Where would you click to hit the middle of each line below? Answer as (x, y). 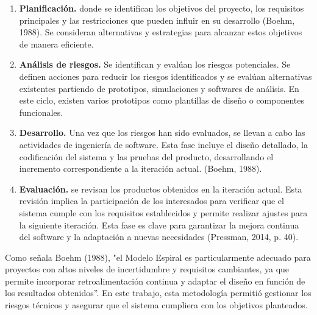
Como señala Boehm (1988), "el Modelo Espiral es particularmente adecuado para (158, 257)
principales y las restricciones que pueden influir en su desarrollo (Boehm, (157, 20)
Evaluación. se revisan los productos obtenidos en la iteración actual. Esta (161, 189)
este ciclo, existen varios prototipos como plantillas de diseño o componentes (162, 100)
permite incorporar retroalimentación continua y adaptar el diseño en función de (155, 281)
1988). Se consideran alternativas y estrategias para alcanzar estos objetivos (161, 32)
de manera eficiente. (56, 44)
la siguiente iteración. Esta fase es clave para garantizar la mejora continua (159, 225)
